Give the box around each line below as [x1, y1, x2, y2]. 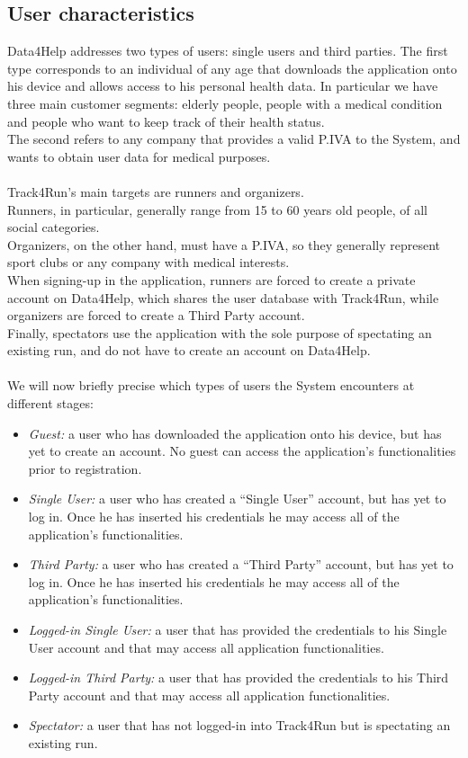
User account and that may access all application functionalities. [28, 638, 384, 656]
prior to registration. [28, 459, 142, 477]
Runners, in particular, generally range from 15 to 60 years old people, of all [7, 200, 427, 218]
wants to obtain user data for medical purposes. [7, 147, 271, 165]
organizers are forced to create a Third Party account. [7, 306, 305, 325]
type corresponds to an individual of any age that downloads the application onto [7, 58, 457, 77]
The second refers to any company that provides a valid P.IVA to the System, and [7, 129, 461, 148]
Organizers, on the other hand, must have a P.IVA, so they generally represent [7, 235, 441, 254]
